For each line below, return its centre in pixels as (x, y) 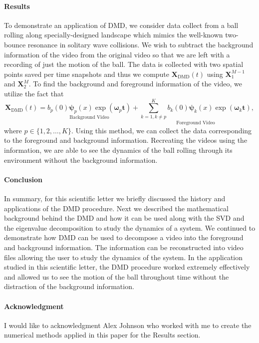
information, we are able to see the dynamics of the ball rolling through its (118, 150)
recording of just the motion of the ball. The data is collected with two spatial (124, 64)
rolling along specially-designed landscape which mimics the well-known (114, 35)
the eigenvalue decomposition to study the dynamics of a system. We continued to (130, 227)
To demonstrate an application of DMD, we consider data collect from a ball (121, 25)
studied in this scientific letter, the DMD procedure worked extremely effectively (127, 267)
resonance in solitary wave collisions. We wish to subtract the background (140, 44)
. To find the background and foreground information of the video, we (135, 84)
